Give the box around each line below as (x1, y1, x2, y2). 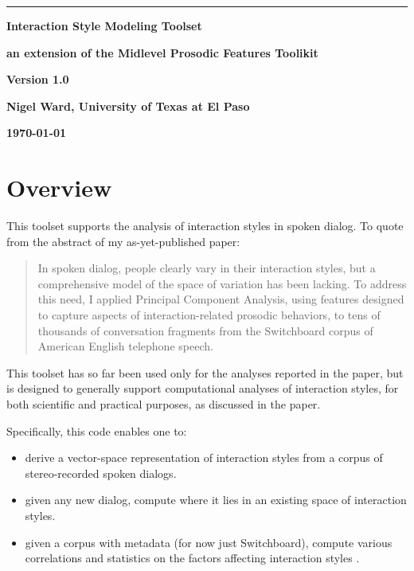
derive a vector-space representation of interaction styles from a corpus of (25, 449, 383, 466)
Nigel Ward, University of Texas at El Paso (6, 97, 250, 114)
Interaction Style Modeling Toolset (6, 18, 202, 33)
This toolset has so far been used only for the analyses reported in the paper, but (6, 364, 404, 381)
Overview (6, 171, 112, 204)
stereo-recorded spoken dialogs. (25, 464, 177, 481)
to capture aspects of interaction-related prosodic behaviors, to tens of (37, 307, 381, 323)
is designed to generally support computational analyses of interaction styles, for (6, 380, 399, 397)
